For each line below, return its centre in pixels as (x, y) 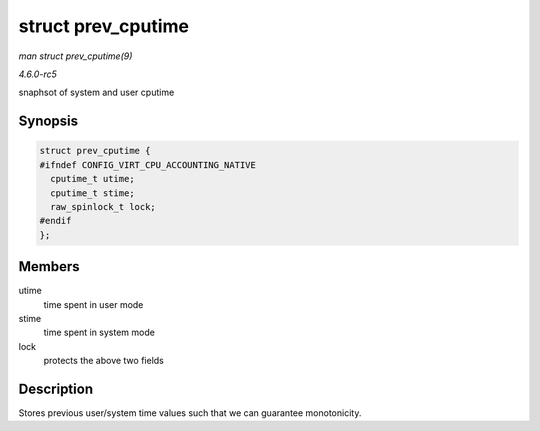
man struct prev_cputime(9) (75, 56)
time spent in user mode (93, 304)
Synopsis (48, 121)
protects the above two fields (103, 361)
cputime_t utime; (92, 179)
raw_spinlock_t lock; (103, 206)
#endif (55, 221)
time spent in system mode (99, 332)
